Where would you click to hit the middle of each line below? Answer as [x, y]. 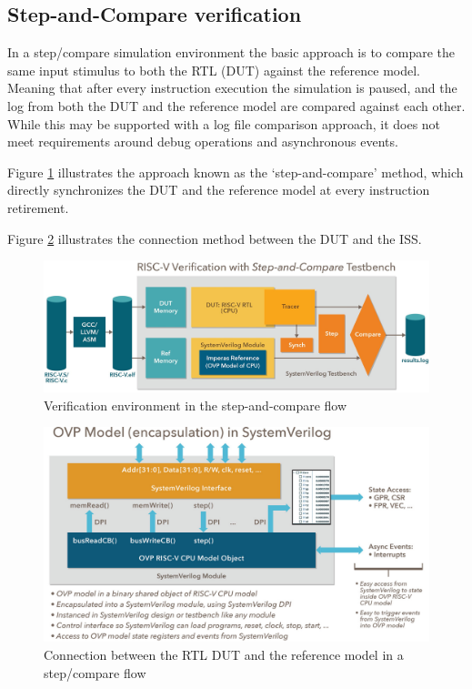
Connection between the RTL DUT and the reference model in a [224, 654]
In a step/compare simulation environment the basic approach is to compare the [231, 52]
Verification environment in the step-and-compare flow [196, 405]
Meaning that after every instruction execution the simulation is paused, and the [232, 88]
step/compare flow [95, 672]
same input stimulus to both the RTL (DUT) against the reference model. [214, 70]
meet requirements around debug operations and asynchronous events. [203, 142]
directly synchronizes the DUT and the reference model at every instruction [219, 190]
